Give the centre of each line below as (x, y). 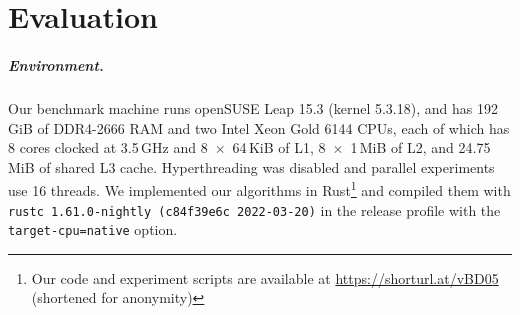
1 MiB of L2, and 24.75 (420, 147)
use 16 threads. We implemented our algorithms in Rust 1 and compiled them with (259, 188)
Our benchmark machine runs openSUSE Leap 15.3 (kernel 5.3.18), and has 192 (253, 107)
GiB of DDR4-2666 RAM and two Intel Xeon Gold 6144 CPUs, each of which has (259, 127)
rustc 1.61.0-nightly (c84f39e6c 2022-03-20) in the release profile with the (254, 209)
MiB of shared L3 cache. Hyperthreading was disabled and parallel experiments (251, 166)
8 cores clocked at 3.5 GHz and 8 (108, 147)
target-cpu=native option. (93, 229)
